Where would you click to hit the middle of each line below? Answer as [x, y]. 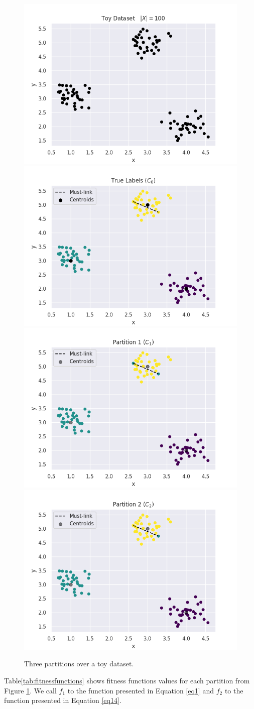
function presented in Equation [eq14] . [63, 700]
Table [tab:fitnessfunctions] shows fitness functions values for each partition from [127, 680]
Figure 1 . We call [30, 690]
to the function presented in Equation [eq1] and [141, 690]
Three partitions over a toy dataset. [79, 664]
